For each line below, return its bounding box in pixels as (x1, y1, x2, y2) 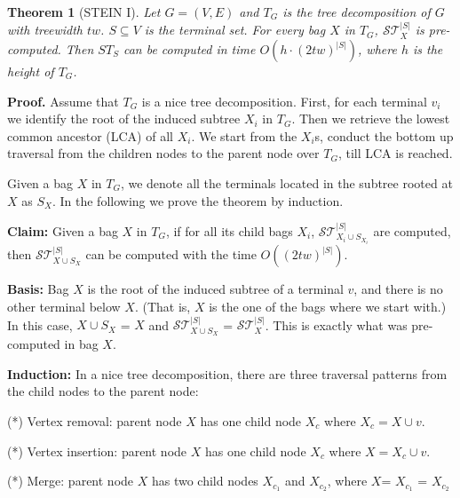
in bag (64, 335, 99, 353)
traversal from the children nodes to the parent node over (7, 144, 320, 162)
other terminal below (7, 296, 121, 315)
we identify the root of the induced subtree (7, 109, 241, 128)
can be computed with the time (85, 245, 257, 264)
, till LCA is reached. (337, 144, 453, 162)
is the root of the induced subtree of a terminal (87, 280, 344, 298)
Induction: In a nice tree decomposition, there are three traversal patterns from (7, 364, 448, 383)
